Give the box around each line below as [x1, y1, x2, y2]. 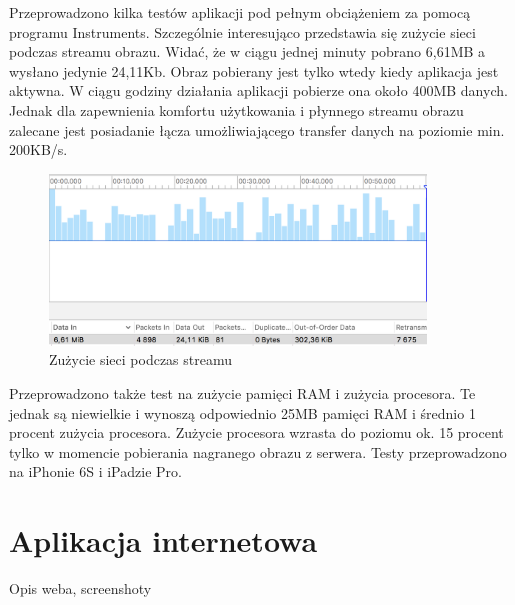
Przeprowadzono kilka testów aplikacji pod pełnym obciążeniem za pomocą [9, 2, 471, 22]
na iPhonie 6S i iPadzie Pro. [9, 461, 182, 482]
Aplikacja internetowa [9, 520, 318, 561]
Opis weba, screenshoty [9, 578, 152, 599]
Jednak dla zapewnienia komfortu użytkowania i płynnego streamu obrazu [9, 99, 464, 120]
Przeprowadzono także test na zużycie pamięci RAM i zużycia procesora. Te [9, 382, 476, 403]
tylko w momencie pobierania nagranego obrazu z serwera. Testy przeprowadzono [9, 441, 507, 462]
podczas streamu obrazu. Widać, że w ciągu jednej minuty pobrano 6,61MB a [9, 41, 486, 62]
